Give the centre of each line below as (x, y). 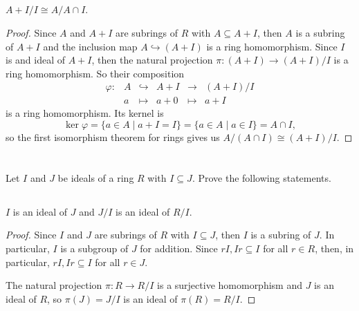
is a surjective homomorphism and (230, 285)
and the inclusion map (90, 46)
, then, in (334, 248)
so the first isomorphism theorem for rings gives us (113, 137)
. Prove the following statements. (261, 177)
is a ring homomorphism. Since (272, 46)
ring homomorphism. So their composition (95, 73)
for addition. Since (179, 248)
